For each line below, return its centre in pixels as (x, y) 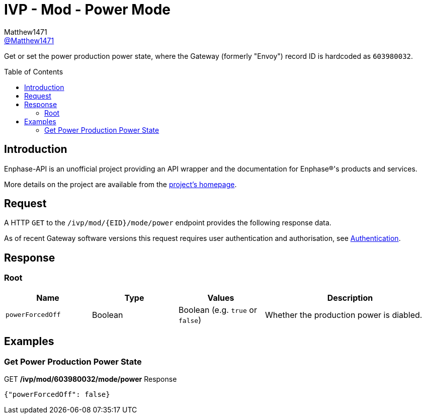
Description (350, 298)
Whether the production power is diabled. (344, 315)
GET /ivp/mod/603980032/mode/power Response (91, 379)
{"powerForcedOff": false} (57, 394)
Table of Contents (34, 71)
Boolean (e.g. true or (218, 310)
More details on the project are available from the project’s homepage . (120, 184)
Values (221, 298)
